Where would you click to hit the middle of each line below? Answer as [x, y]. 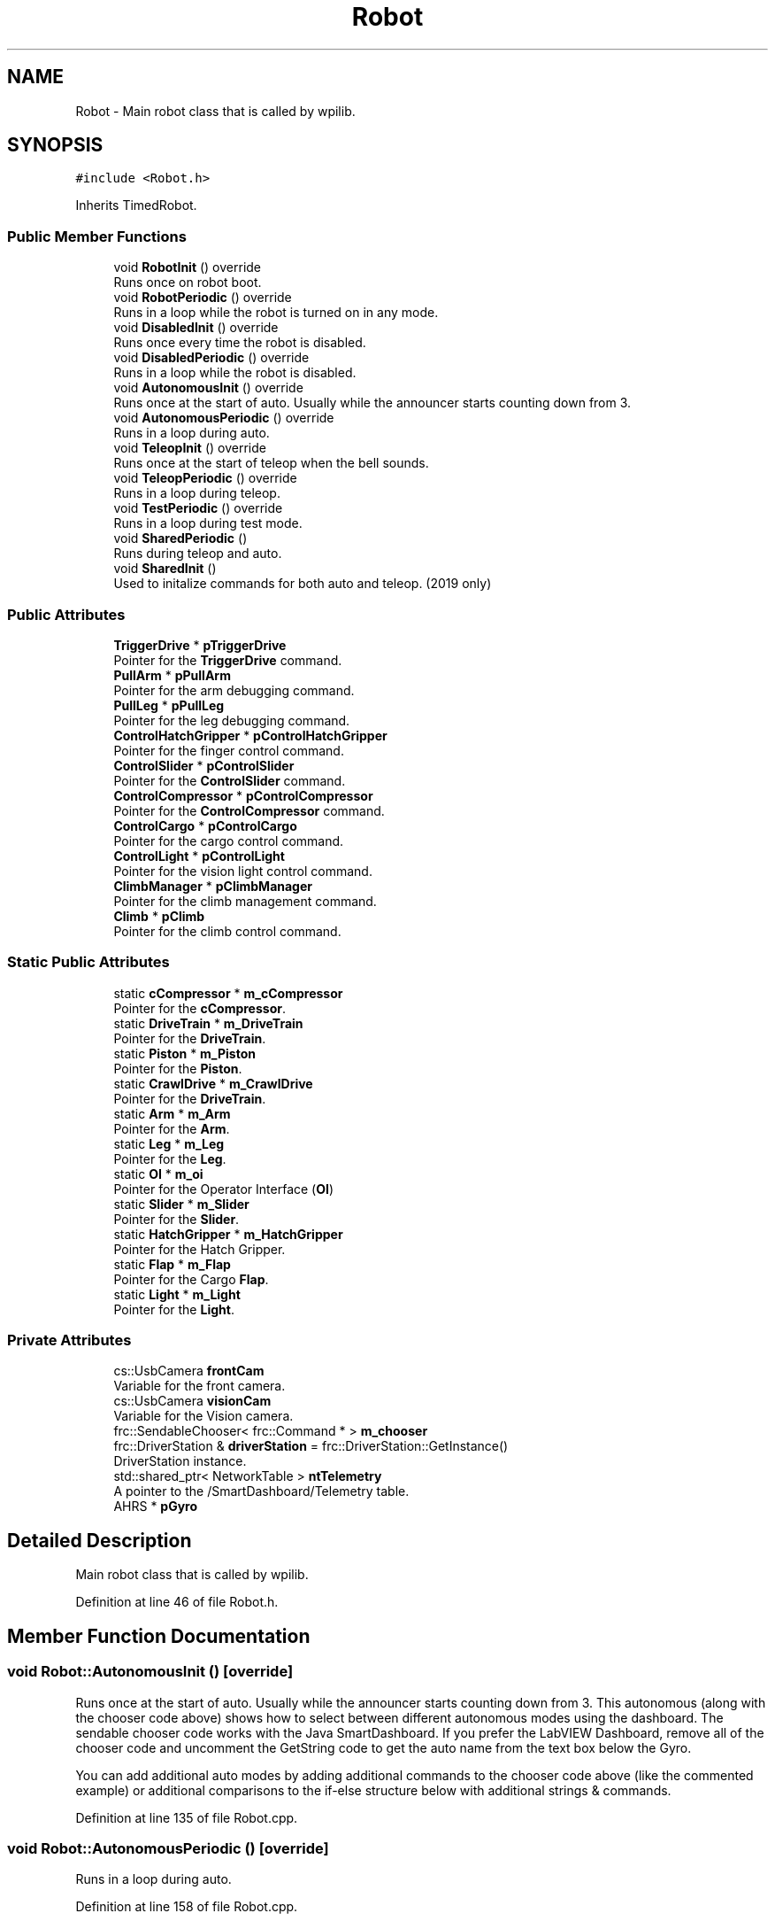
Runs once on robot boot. [188, 283]
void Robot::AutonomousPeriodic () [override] [168, 1848]
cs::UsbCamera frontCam [189, 1371]
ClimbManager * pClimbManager [213, 886]
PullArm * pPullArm [172, 675]
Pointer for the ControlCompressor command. [249, 810]
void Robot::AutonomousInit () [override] [150, 1672]
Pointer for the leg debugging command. [232, 720]
